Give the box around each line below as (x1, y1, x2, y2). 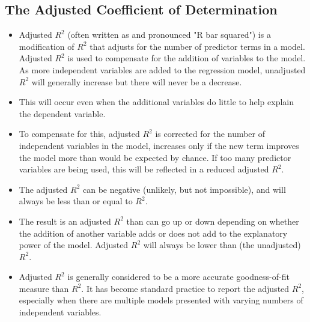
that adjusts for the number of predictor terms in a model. (90, 40, 305, 52)
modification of (19, 40, 74, 52)
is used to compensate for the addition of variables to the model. (67, 52, 306, 64)
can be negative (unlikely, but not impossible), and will (83, 183, 286, 195)
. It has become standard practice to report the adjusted (81, 282, 290, 294)
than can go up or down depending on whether (126, 214, 299, 227)
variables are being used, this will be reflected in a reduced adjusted (19, 163, 269, 175)
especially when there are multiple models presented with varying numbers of (19, 294, 303, 306)
